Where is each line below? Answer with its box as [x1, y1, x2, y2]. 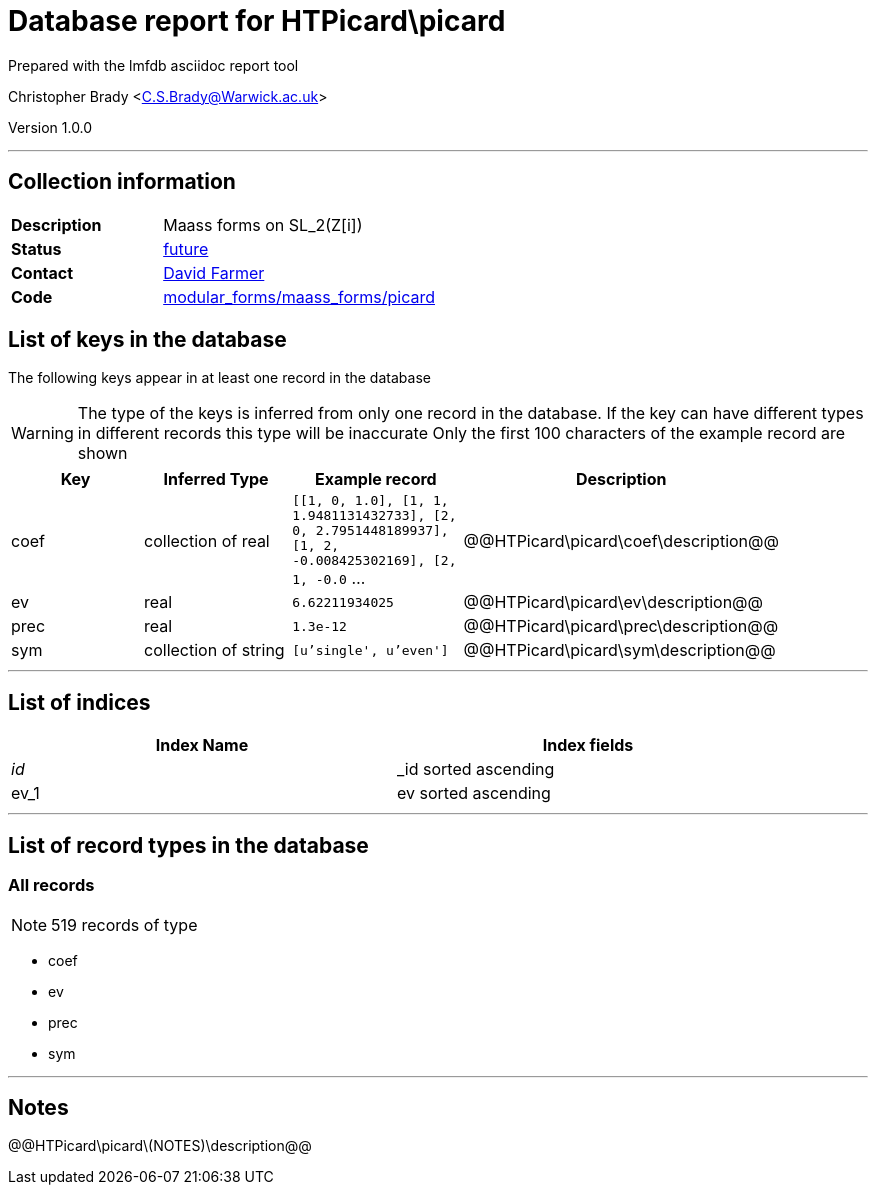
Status [11, 238, 62, 259]
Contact [11, 262, 74, 283]
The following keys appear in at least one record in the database [8, 369, 431, 387]
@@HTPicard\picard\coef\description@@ [463, 530, 779, 551]
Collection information [8, 169, 236, 195]
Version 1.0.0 [8, 118, 93, 136]
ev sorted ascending [397, 783, 551, 804]
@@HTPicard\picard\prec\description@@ [463, 616, 779, 637]
